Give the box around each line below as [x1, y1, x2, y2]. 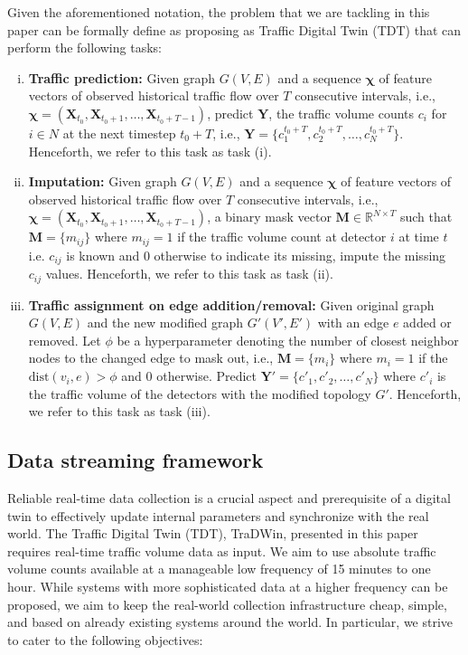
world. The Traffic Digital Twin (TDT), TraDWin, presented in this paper [7, 524, 418, 543]
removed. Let [28, 330, 101, 349]
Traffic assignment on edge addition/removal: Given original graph [28, 295, 435, 314]
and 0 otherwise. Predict [121, 366, 257, 385]
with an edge [317, 313, 389, 332]
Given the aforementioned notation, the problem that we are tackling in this [7, 3, 430, 21]
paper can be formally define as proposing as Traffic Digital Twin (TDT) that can [7, 20, 462, 39]
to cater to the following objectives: [7, 630, 203, 649]
